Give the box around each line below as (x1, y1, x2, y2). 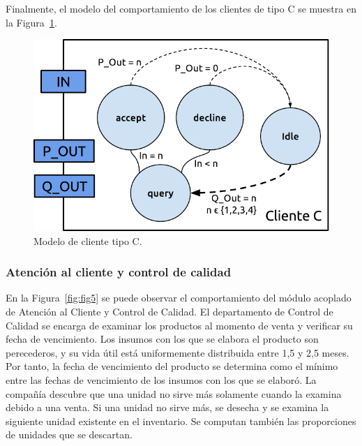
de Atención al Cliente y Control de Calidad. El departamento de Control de (6, 304, 333, 319)
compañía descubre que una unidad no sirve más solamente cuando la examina (6, 386, 342, 401)
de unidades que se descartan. (6, 427, 133, 442)
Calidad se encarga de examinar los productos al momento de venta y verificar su (6, 318, 353, 332)
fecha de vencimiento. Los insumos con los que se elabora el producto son (6, 332, 319, 346)
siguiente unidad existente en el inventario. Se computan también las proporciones (6, 413, 356, 428)
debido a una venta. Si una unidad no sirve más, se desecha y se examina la (6, 400, 329, 415)
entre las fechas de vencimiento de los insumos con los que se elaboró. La (6, 372, 317, 387)
